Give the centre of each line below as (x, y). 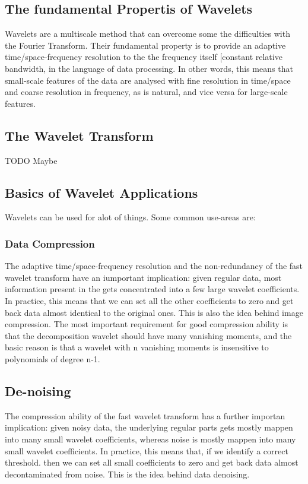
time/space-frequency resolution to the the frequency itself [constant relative (144, 57)
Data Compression (50, 243)
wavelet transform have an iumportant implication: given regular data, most (143, 277)
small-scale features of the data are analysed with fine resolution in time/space (148, 80)
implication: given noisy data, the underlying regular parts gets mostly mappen (149, 427)
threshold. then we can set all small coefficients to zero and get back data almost (152, 462)
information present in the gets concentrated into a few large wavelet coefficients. (152, 289)
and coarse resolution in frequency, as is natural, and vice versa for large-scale (146, 92)
